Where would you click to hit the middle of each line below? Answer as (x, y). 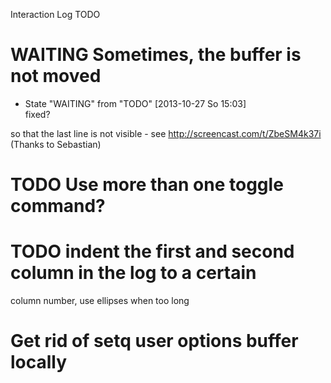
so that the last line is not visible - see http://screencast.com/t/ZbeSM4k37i (166, 133)
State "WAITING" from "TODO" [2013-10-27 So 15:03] (135, 103)
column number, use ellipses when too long (100, 301)
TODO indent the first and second (152, 251)
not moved (56, 76)
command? (58, 206)
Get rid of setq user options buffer (154, 341)
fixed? (37, 114)
